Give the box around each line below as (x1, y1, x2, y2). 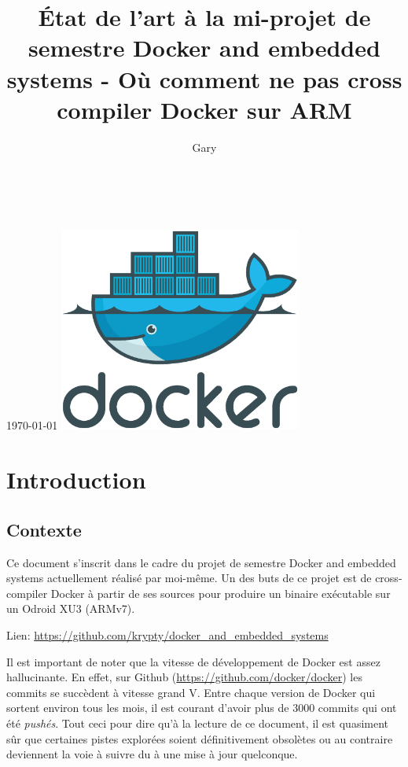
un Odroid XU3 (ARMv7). (6, 600, 135, 617)
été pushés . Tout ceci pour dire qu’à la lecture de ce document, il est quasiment (6, 714, 389, 731)
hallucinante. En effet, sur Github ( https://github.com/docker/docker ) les (6, 669, 362, 685)
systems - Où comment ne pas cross (6, 62, 402, 94)
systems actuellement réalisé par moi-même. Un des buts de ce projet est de (6, 570, 372, 586)
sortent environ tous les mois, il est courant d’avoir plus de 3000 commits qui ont (6, 699, 397, 716)
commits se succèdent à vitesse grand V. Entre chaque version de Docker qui (6, 684, 376, 700)
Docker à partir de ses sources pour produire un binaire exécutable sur (50, 584, 391, 601)
